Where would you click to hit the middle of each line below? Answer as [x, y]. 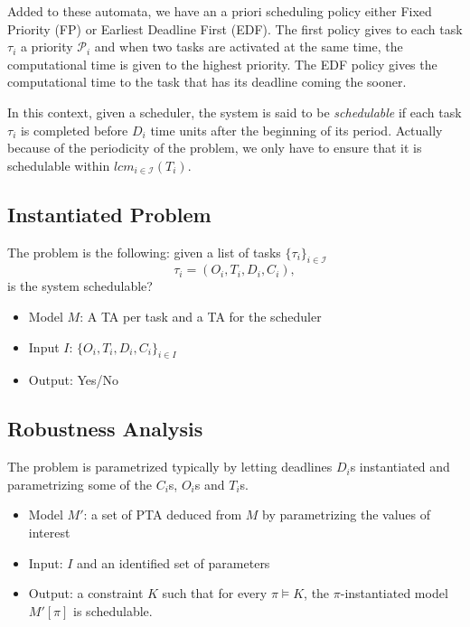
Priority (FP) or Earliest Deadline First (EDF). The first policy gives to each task [235, 28]
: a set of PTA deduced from [163, 515]
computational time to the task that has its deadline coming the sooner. [207, 82]
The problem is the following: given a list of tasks [144, 252]
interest [49, 532]
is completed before [74, 130]
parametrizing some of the [80, 484]
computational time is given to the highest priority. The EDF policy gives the [222, 64]
